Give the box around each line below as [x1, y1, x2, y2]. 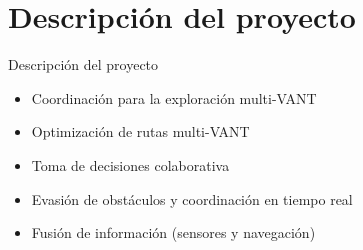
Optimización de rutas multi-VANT [31, 121, 250, 142]
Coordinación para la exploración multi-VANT [31, 87, 317, 108]
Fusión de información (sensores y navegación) [31, 222, 316, 243]
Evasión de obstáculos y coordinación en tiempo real [31, 188, 353, 209]
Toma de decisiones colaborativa [31, 154, 230, 175]
